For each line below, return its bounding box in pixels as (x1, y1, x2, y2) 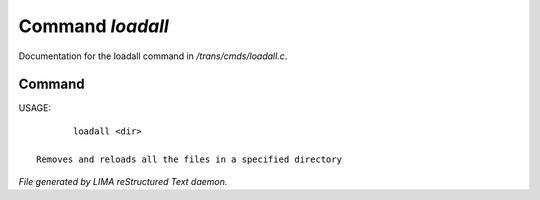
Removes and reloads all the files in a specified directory (36, 153, 342, 165)
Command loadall (18, 15, 169, 37)
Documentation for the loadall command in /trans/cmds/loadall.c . (18, 50, 288, 62)
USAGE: (18, 102, 52, 114)
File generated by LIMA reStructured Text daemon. (18, 176, 228, 188)
